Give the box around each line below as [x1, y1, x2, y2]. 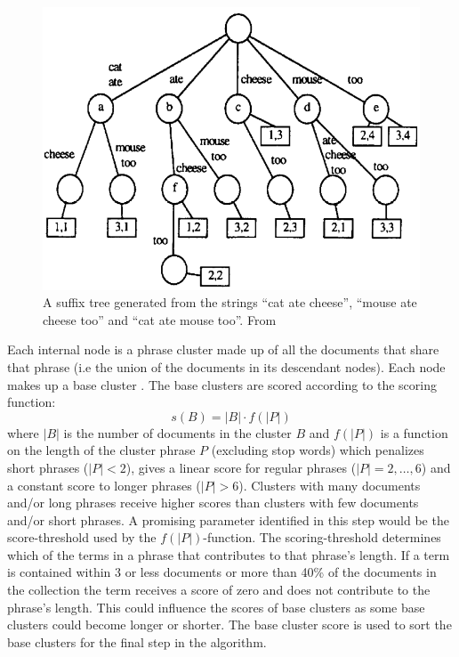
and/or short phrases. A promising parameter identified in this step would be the [7, 510, 449, 529]
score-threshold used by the [7, 528, 157, 547]
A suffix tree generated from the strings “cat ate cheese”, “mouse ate [43, 293, 417, 312]
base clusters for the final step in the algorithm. [7, 632, 267, 651]
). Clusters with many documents [238, 475, 421, 494]
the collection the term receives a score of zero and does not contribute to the [7, 580, 431, 599]
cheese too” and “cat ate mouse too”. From [43, 310, 277, 328]
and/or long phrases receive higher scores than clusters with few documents [7, 493, 419, 512]
